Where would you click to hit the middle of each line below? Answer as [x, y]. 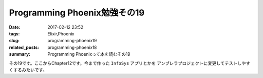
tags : [14, 33]
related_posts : [24, 47]
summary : [20, 54]
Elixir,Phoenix [61, 33]
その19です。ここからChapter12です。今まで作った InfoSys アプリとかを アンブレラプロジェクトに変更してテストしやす [130, 63]
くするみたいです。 [28, 70]
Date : [15, 27]
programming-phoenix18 [72, 47]
